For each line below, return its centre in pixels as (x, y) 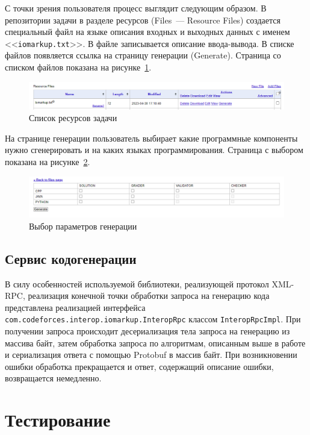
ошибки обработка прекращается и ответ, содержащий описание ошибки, (139, 366)
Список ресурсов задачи (73, 118)
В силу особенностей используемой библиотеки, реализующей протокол (137, 283)
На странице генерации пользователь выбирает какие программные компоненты (151, 138)
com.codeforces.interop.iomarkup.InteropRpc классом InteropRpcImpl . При (153, 319)
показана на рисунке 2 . (48, 161)
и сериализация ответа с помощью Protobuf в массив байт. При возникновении (151, 355)
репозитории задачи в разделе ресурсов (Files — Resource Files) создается (143, 20)
